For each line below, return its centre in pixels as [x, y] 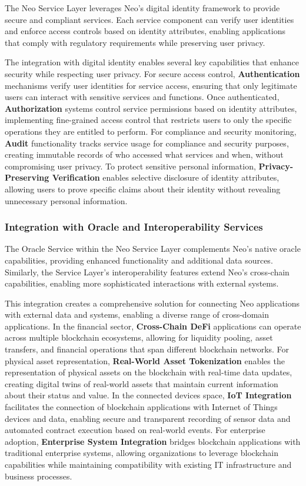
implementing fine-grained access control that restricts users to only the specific [148, 120]
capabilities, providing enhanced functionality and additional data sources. [139, 260]
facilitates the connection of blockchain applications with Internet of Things [141, 407]
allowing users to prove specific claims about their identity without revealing [143, 189]
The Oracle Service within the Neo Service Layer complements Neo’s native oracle [153, 249]
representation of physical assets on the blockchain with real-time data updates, [149, 372]
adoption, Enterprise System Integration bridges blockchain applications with [153, 441]
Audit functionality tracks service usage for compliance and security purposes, [147, 143]
